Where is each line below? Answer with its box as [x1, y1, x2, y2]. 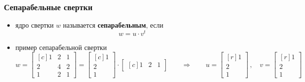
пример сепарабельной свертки [15, 42, 107, 52]
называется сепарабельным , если [63, 20, 163, 30]
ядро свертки [15, 20, 54, 30]
